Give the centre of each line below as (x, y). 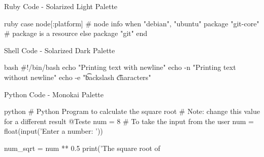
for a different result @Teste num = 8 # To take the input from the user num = (129, 121)
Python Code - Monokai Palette (54, 94)
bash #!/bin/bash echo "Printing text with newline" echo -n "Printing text (120, 67)
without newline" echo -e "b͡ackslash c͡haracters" (78, 77)
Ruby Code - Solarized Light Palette (61, 6)
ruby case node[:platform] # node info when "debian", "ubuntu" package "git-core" (132, 23)
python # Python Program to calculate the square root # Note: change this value (132, 111)
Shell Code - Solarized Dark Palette (60, 50)
